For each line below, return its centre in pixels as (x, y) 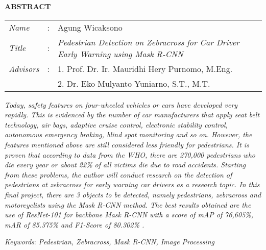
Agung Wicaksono (90, 27)
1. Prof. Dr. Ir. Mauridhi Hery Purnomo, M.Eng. (145, 68)
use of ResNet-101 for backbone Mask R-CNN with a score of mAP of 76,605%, (129, 215)
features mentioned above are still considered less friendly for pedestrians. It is (127, 144)
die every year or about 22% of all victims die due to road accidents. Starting (125, 165)
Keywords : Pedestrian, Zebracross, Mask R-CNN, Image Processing (110, 242)
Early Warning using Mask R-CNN (120, 54)
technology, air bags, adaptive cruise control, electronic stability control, (116, 124)
